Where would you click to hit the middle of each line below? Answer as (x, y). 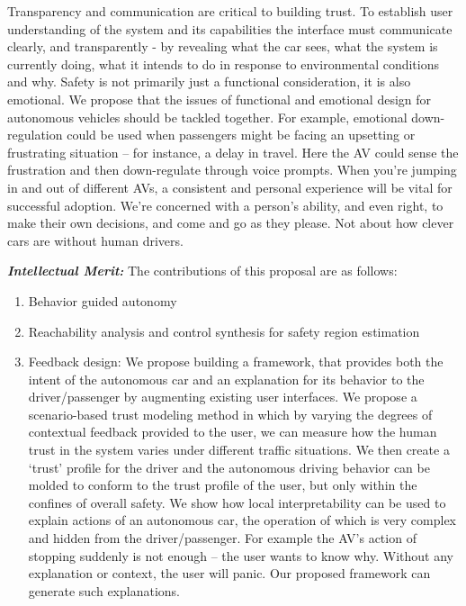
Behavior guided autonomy (103, 300)
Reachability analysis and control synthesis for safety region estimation (224, 331)
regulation (35, 135)
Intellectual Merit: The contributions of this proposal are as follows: (202, 271)
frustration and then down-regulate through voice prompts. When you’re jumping (232, 170)
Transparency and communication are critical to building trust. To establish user (230, 11)
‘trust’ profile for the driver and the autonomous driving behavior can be (229, 467)
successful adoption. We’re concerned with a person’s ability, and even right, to (225, 205)
